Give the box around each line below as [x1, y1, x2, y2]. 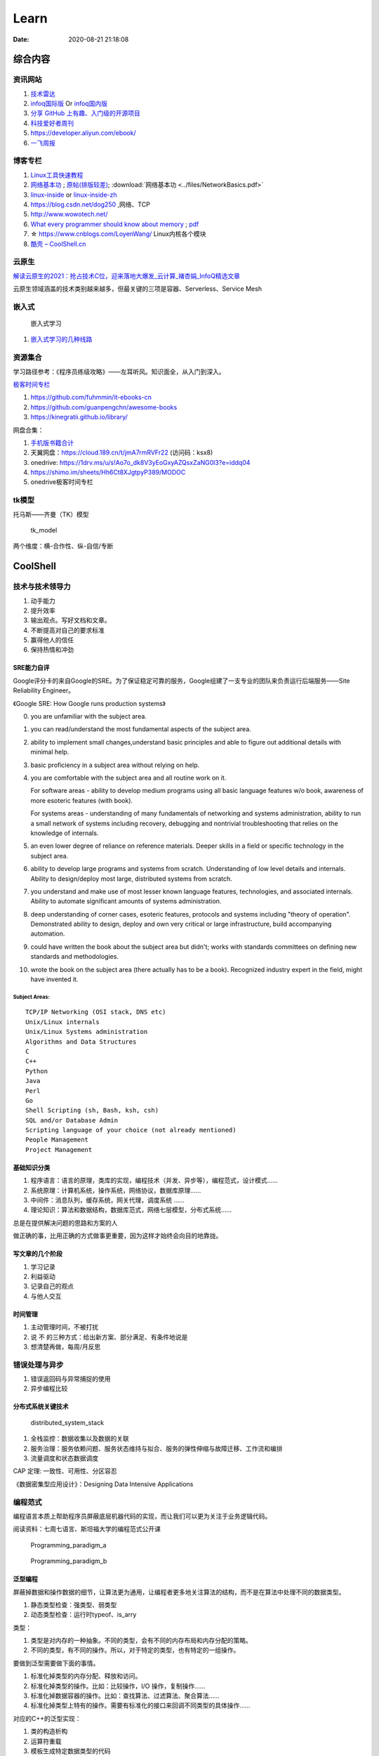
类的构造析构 [30, 1727, 68, 1736]
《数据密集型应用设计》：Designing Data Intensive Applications [13, 1479, 194, 1488]
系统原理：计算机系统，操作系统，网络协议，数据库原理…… [30, 1186, 201, 1194]
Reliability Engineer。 [13, 686, 75, 695]
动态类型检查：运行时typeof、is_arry [30, 1611, 137, 1619]
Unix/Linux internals [25, 1018, 100, 1026]
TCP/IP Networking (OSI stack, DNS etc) [25, 1008, 166, 1016]
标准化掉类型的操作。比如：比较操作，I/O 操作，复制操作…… [30, 1682, 206, 1690]
